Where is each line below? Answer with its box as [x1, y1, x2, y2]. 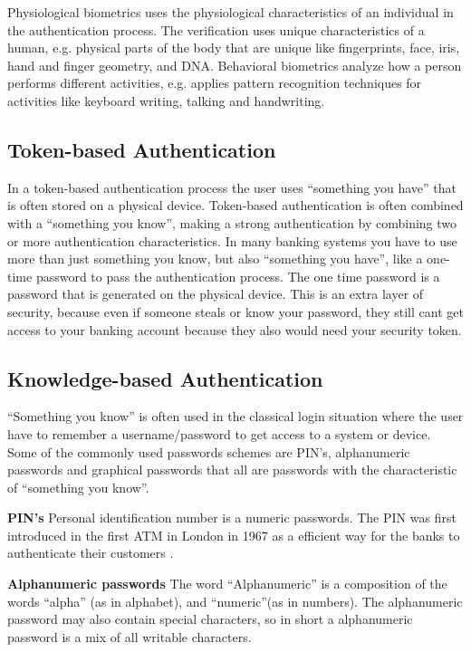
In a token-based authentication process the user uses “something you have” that [7, 177, 457, 197]
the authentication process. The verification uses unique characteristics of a [7, 20, 425, 39]
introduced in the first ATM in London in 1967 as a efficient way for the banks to [7, 525, 460, 544]
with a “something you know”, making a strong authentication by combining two [7, 213, 457, 232]
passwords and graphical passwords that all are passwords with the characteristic [7, 460, 457, 479]
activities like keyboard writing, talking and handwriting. [7, 91, 325, 110]
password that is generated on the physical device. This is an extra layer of [7, 284, 424, 303]
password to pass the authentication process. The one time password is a [35, 266, 440, 285]
